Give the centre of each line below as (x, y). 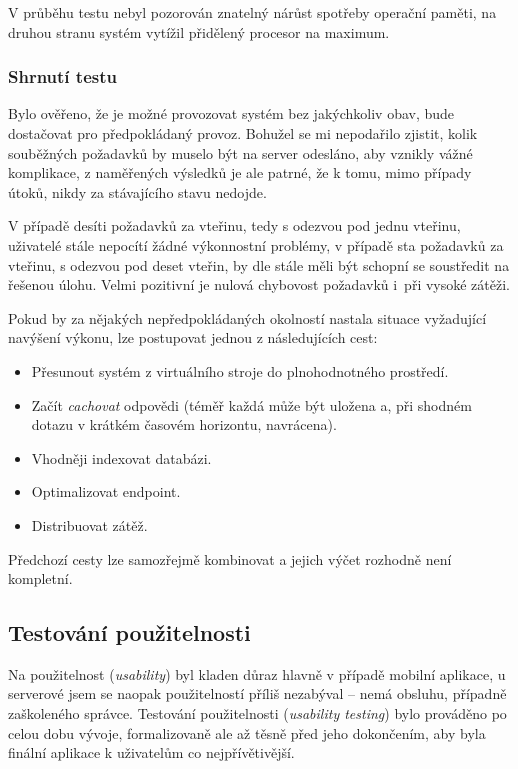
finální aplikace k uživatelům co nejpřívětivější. (151, 752)
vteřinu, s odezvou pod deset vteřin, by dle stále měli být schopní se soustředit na (259, 264)
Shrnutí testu (62, 76)
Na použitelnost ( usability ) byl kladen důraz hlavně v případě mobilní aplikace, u (257, 673)
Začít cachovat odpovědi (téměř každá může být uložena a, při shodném (251, 404)
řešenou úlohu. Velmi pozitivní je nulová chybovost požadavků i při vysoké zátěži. (259, 284)
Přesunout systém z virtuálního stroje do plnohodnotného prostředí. (240, 370)
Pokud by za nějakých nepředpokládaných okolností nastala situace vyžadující (247, 317)
